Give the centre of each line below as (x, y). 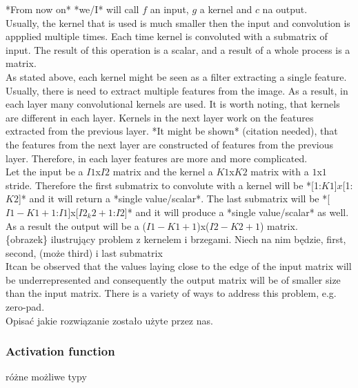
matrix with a (280, 172)
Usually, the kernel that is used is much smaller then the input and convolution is (178, 22)
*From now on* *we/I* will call (72, 9)
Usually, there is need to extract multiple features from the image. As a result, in (177, 90)
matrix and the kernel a (163, 172)
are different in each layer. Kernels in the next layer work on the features (160, 117)
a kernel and (226, 9)
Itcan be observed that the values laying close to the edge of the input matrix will (179, 266)
